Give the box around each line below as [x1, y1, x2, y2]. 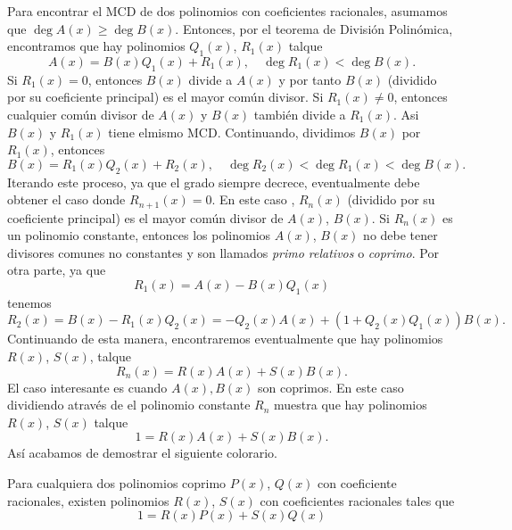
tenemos [7, 293, 52, 311]
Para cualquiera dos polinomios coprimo [7, 473, 227, 492]
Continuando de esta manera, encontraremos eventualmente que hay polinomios [7, 329, 443, 348]
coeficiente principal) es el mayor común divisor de [7, 208, 284, 227]
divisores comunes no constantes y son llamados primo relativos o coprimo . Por [7, 243, 439, 261]
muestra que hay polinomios [274, 395, 427, 414]
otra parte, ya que [7, 261, 106, 279]
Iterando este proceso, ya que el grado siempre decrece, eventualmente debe [7, 172, 420, 191]
